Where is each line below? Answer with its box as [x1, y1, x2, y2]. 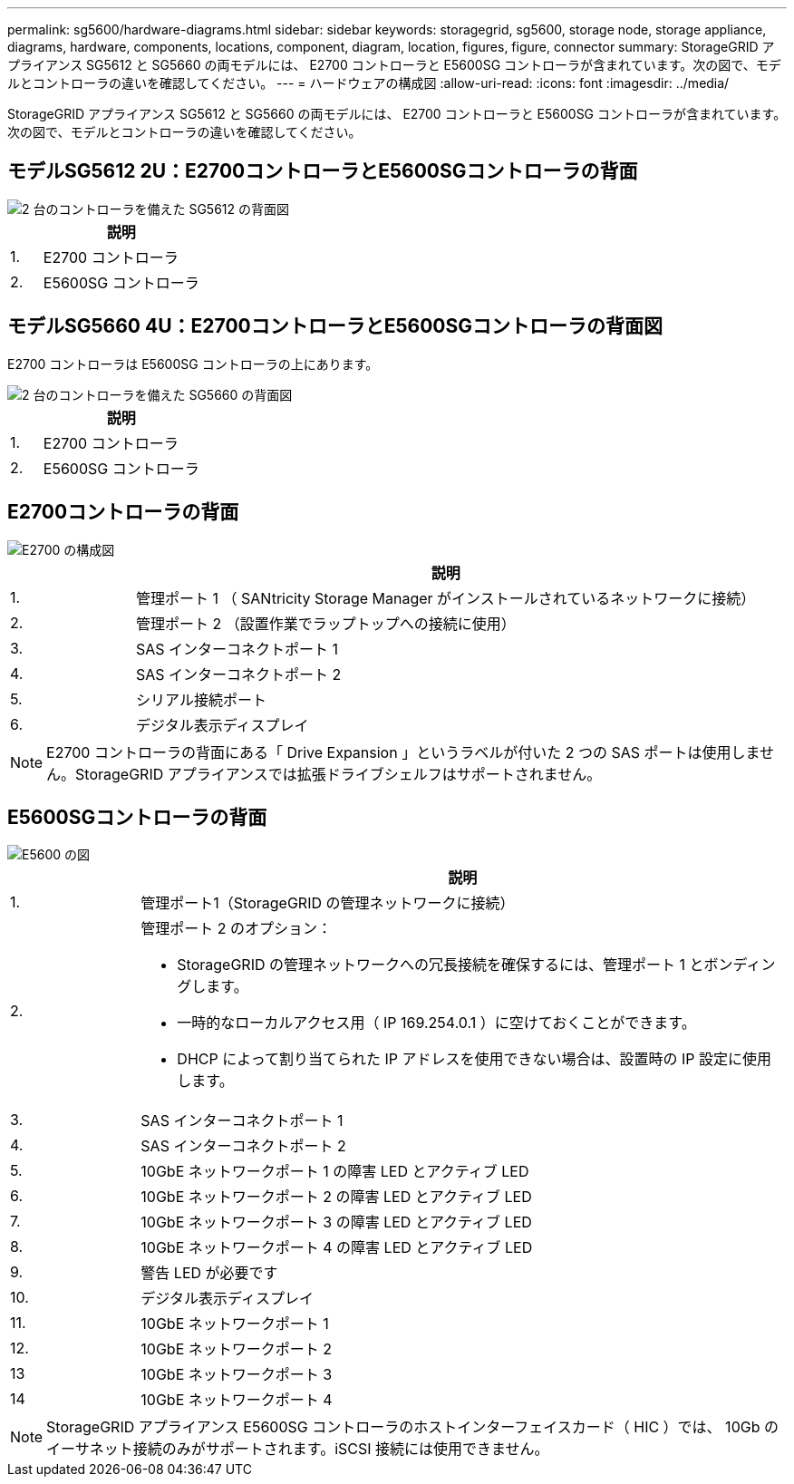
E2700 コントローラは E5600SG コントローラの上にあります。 [7, 355, 379, 372]
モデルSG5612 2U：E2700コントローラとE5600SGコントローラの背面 [7, 160, 638, 183]
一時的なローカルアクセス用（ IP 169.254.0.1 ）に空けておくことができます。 [177, 1014, 696, 1033]
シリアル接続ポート [136, 690, 266, 709]
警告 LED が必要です [140, 1264, 278, 1283]
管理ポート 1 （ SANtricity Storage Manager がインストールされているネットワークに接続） [136, 588, 756, 607]
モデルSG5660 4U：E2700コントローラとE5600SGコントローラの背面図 [7, 315, 663, 338]
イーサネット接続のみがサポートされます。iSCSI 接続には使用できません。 [46, 1440, 549, 1459]
